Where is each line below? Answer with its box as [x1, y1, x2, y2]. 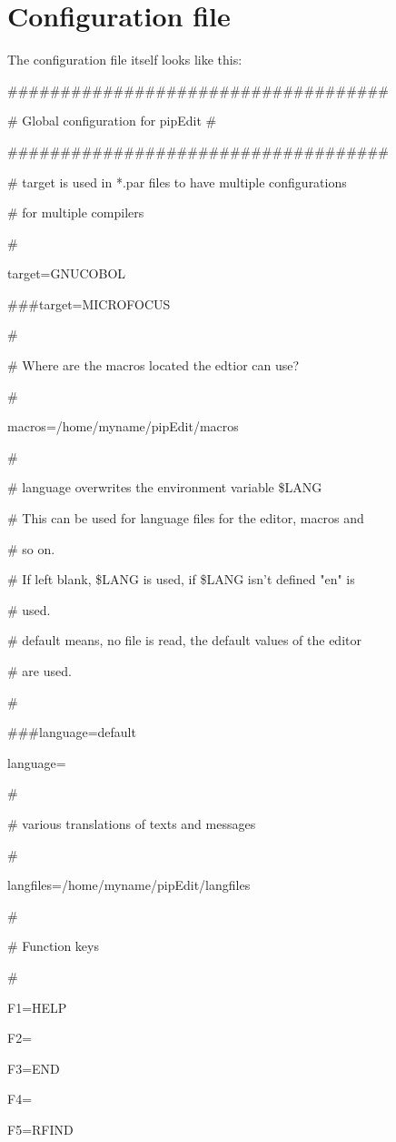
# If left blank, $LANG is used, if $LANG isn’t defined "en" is [7, 570, 355, 589]
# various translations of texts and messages [7, 814, 256, 833]
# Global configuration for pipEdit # [7, 111, 217, 130]
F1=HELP [7, 997, 67, 1016]
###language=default [7, 723, 136, 742]
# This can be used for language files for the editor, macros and [7, 509, 364, 528]
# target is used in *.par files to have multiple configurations [7, 172, 347, 191]
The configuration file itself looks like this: [7, 50, 243, 69]
